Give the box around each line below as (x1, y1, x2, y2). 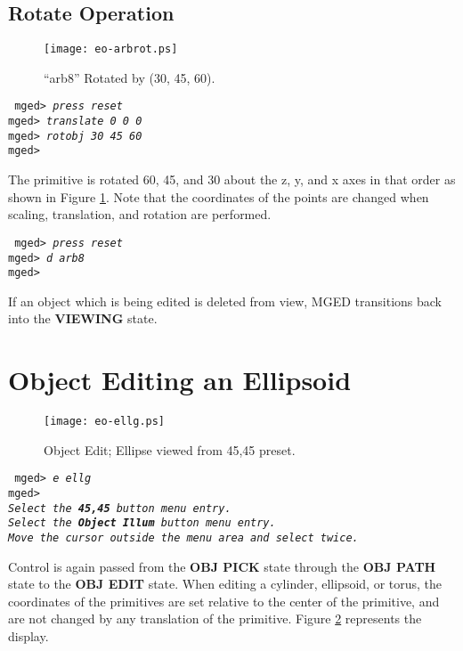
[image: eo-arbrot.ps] (44, 43, 178, 56)
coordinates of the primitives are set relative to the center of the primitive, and (8, 591, 440, 610)
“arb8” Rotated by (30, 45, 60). (44, 68, 215, 86)
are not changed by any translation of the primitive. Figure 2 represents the (8, 609, 422, 628)
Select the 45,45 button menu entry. (8, 501, 231, 515)
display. (8, 627, 49, 646)
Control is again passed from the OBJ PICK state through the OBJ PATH (8, 557, 436, 575)
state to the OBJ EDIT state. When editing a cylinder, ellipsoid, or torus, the (8, 574, 443, 593)
